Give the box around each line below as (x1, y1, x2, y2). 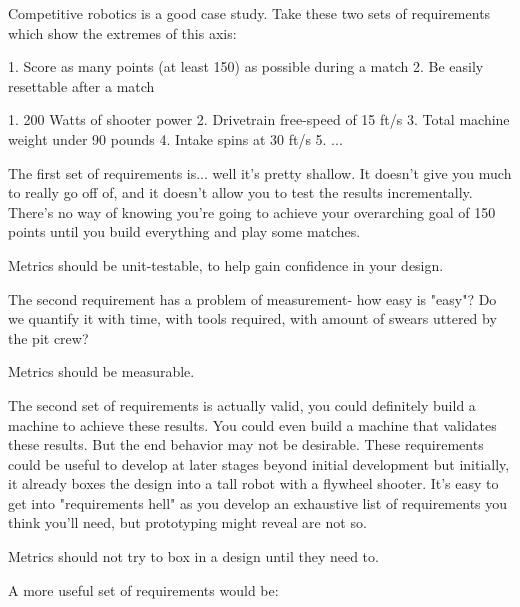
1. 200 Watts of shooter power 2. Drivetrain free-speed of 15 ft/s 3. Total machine (8, 109, 510, 130)
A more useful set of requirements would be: (8, 579, 279, 600)
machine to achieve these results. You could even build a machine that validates (8, 414, 497, 435)
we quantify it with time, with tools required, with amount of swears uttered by (8, 308, 497, 329)
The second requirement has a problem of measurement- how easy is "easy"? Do (8, 288, 497, 309)
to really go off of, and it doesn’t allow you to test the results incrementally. (8, 182, 473, 203)
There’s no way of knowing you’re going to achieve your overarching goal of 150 (8, 201, 496, 222)
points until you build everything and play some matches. (8, 221, 361, 242)
